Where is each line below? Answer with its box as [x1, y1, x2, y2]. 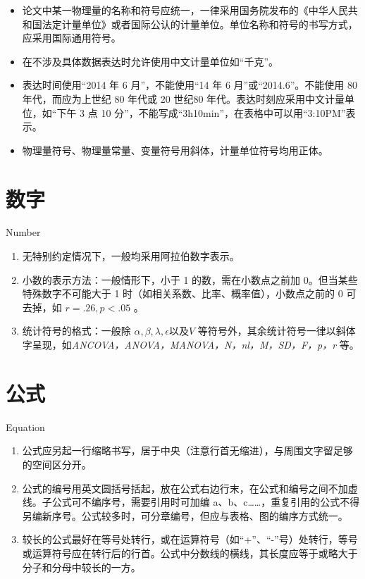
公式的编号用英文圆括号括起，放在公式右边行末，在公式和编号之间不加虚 [22, 480, 358, 495]
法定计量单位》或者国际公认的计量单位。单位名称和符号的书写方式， [42, 16, 358, 31]
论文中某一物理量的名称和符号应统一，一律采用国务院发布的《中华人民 [22, 3, 348, 17]
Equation [6, 419, 45, 434]
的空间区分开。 [22, 456, 92, 471]
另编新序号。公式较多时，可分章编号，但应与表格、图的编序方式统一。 [22, 508, 348, 523]
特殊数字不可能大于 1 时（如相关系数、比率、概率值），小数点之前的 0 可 [22, 286, 357, 301]
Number [6, 225, 41, 239]
